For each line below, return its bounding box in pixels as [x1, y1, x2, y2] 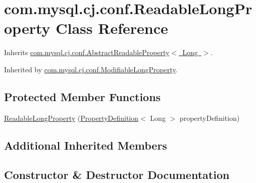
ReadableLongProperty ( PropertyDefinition [4, 112, 139, 123]
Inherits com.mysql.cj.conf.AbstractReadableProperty [4, 47, 170, 58]
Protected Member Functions [4, 88, 161, 104]
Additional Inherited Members [4, 137, 167, 153]
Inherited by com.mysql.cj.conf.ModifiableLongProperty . [4, 64, 178, 74]
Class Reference [56, 18, 168, 38]
